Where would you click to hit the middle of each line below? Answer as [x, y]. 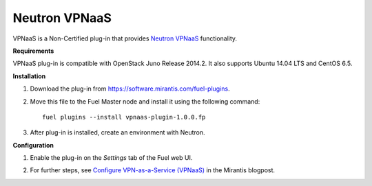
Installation [29, 76]
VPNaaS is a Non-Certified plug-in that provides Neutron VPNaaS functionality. [125, 38]
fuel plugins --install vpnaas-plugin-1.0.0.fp [124, 117]
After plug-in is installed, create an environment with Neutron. [117, 132]
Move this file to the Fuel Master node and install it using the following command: [145, 101]
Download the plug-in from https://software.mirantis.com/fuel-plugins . [130, 89]
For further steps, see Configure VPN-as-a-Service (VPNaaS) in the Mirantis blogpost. [153, 170]
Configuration [33, 145]
